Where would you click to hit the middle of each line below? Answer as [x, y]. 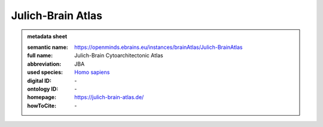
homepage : [42, 97]
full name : [40, 55]
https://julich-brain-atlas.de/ [109, 97]
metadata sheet [47, 36]
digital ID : [39, 80]
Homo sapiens [92, 72]
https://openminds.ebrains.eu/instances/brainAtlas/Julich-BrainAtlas [159, 47]
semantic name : [48, 47]
